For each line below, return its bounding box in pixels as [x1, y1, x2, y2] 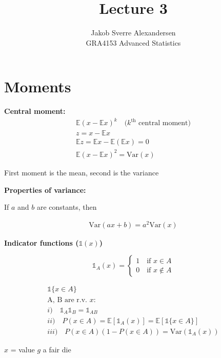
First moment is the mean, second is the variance [4, 167, 159, 177]
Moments [4, 76, 71, 97]
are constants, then [36, 202, 97, 212]
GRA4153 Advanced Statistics [86, 37, 181, 48]
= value [10, 344, 35, 354]
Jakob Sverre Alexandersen [91, 27, 176, 38]
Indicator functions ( [4, 237, 79, 248]
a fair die [43, 344, 71, 354]
